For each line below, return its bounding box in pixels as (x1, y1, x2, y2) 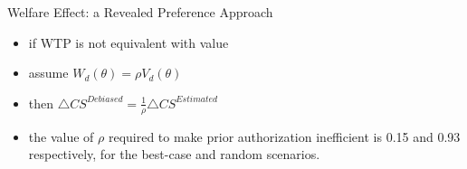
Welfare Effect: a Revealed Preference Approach (7, 3, 273, 21)
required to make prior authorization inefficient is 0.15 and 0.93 (108, 127, 461, 146)
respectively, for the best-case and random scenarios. (28, 145, 320, 164)
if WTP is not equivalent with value (28, 33, 229, 52)
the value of (28, 127, 94, 146)
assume (28, 63, 69, 82)
